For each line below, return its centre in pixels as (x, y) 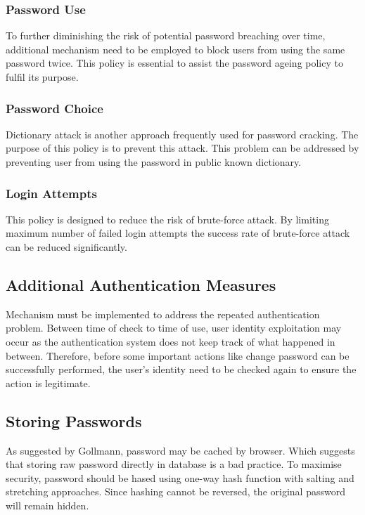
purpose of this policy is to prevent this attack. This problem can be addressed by (182, 148)
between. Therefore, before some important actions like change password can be (178, 355)
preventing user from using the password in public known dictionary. (154, 162)
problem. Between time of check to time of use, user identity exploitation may (174, 328)
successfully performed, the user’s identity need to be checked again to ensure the (181, 369)
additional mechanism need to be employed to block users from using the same (175, 49)
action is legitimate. (48, 383)
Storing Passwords (74, 421)
